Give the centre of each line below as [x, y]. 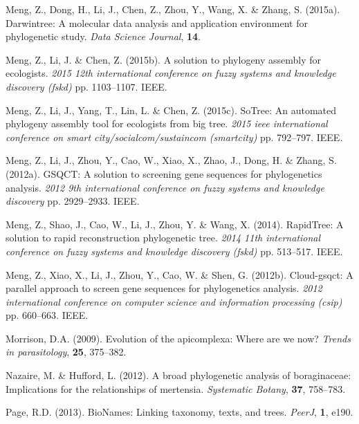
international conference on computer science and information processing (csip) [174, 301]
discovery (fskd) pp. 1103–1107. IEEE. [86, 86]
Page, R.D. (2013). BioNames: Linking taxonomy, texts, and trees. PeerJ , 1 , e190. [179, 412]
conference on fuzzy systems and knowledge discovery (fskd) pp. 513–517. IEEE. [174, 251]
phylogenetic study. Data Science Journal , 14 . [103, 36]
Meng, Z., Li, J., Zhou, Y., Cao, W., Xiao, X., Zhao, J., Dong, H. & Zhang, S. [171, 160]
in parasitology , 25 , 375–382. [66, 352]
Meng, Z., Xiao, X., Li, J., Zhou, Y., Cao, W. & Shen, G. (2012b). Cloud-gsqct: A [179, 274]
